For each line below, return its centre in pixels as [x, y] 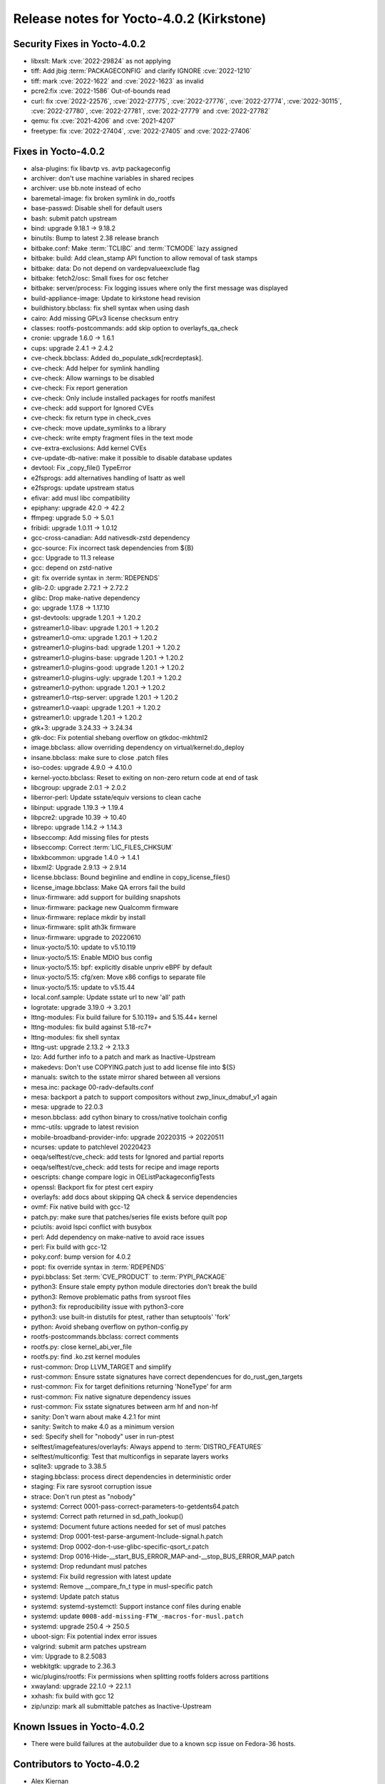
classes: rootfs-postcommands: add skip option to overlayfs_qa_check [135, 328]
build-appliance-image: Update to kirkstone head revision [116, 298]
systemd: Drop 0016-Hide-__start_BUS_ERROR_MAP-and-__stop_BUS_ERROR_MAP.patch [163, 1556]
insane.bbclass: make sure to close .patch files [100, 757]
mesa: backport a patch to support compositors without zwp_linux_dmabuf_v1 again [154, 1097]
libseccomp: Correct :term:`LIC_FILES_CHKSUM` [102, 847]
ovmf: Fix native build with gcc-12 [81, 1207]
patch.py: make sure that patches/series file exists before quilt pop [129, 1217]
